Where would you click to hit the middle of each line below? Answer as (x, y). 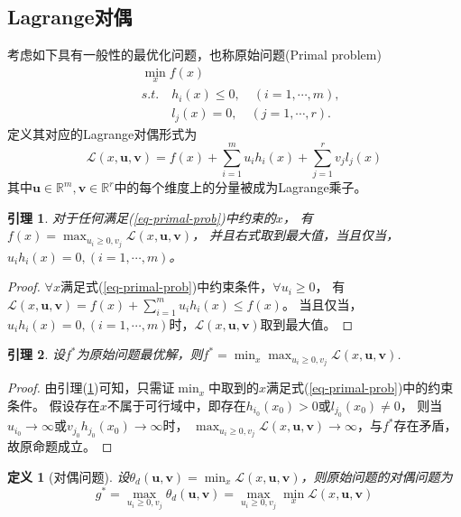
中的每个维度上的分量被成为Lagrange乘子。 (240, 187)
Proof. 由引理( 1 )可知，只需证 (91, 388)
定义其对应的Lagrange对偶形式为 (102, 133)
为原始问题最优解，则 (139, 354)
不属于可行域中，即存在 (176, 405)
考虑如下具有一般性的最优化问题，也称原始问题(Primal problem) (194, 55)
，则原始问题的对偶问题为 (377, 476)
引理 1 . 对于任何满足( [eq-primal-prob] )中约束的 (142, 217)
